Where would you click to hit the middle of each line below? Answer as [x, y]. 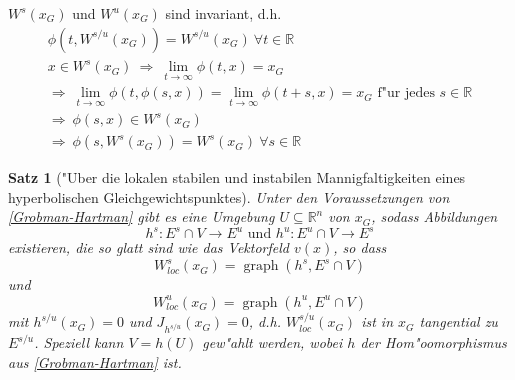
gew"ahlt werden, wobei [272, 342]
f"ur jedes [406, 93]
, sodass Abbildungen [434, 216]
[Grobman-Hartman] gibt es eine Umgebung [141, 216]
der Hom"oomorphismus [433, 342]
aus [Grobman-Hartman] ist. [95, 361]
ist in [377, 321]
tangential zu [458, 321]
